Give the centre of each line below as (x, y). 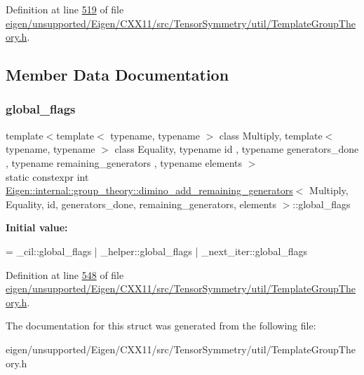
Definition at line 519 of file (65, 9)
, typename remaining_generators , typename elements (124, 162)
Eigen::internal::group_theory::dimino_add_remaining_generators (149, 190)
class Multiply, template (271, 135)
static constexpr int (47, 176)
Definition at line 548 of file (65, 274)
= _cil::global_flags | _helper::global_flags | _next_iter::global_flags (157, 251)
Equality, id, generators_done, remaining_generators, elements (141, 204)
